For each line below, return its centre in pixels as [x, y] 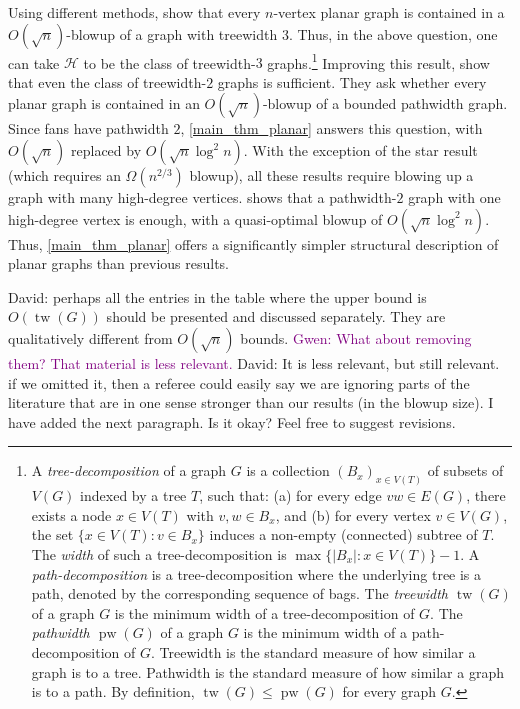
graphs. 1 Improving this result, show [378, 61]
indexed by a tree [133, 495]
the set [52, 534]
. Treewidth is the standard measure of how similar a [313, 651]
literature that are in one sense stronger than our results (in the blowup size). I [251, 402]
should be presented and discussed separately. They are [276, 316]
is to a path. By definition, [113, 691]
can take [34, 62]
